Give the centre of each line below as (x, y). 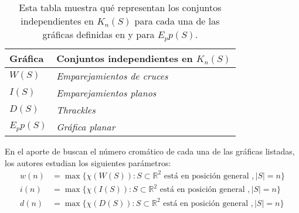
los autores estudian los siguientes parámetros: (88, 162)
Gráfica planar (86, 126)
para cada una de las (177, 21)
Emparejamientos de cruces (112, 75)
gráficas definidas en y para (98, 34)
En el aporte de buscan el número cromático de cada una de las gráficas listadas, (150, 151)
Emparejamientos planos (106, 92)
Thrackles (76, 109)
